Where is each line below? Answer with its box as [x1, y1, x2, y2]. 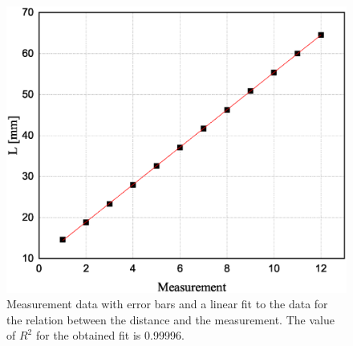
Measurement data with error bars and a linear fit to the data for [6, 295, 328, 312]
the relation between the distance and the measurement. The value [6, 311, 335, 328]
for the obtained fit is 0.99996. [35, 327, 185, 344]
